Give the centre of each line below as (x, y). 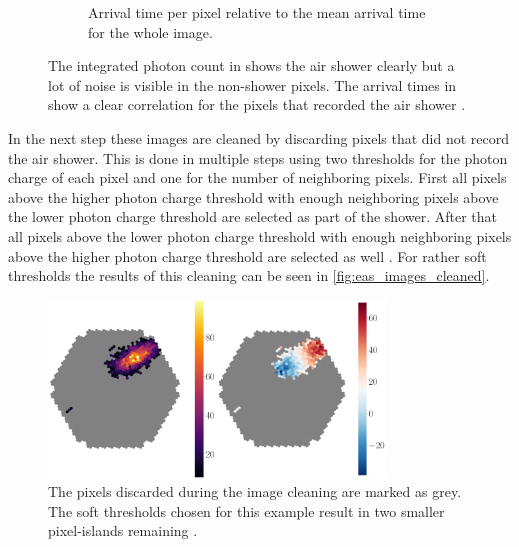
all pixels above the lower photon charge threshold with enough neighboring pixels (260, 235)
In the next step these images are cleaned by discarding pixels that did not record (259, 137)
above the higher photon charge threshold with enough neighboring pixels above (253, 196)
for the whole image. (150, 31)
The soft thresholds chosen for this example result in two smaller (246, 510)
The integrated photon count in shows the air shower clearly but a (251, 65)
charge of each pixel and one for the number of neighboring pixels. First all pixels (257, 177)
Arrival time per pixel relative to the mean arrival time (257, 12)
